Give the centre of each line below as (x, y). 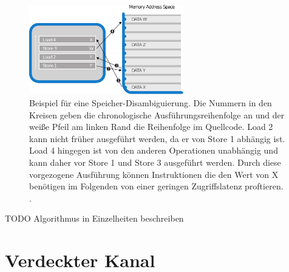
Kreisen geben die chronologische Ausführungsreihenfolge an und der (157, 114)
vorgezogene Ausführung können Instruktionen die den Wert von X (154, 174)
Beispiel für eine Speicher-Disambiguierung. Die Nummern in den (151, 102)
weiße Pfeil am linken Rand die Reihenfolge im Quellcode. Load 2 (151, 127)
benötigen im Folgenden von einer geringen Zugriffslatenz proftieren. (156, 186)
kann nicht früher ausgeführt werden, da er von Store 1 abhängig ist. (157, 138)
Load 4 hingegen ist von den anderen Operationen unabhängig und (154, 150)
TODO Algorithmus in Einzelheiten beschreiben (94, 218)
